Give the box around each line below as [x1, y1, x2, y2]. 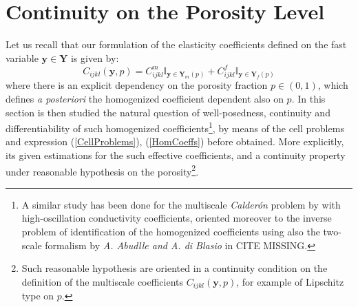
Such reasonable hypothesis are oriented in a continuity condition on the [21, 261, 328, 275]
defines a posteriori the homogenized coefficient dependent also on [6, 91, 284, 105]
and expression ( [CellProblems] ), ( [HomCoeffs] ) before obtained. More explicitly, [6, 134, 344, 149]
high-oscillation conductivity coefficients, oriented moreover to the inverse [21, 211, 332, 225]
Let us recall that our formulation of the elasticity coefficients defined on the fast [6, 37, 347, 52]
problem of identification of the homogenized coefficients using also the [21, 224, 320, 238]
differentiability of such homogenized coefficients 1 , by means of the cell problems [6, 119, 344, 135]
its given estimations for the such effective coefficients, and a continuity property [6, 147, 346, 162]
